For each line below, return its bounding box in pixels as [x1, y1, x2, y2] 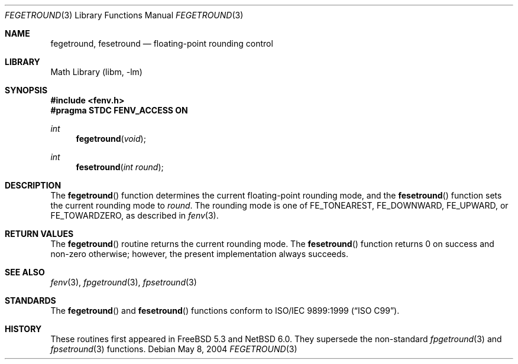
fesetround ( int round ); [76, 162, 164, 172]
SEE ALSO [5, 267, 45, 277]
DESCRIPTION [5, 180, 61, 190]
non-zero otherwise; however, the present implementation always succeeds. [50, 249, 349, 259]
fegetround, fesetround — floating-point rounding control [50, 38, 273, 48]
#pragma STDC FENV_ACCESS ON [50, 105, 188, 115]
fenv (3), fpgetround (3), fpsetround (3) [50, 277, 197, 287]
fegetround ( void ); [76, 134, 146, 144]
